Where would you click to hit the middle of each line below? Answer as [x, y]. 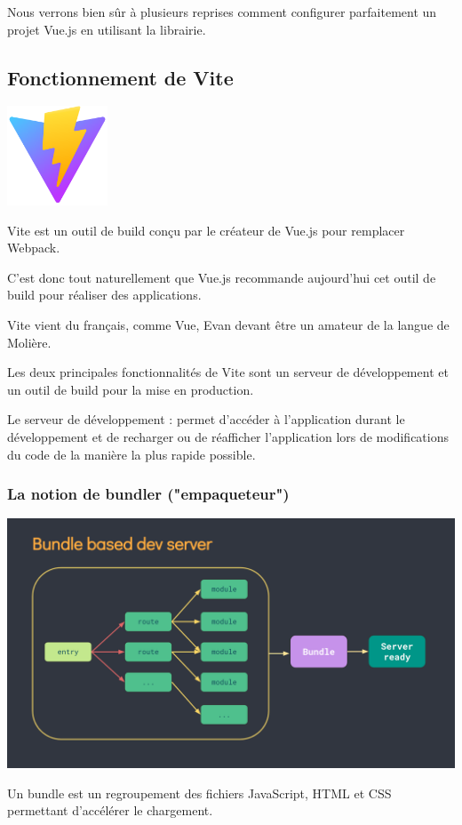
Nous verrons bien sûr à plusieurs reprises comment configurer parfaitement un [222, 12]
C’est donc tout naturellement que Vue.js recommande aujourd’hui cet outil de [222, 277]
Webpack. [34, 248]
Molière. [29, 342]
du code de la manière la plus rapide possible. [131, 454]
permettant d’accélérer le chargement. [110, 810]
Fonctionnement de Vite [120, 77]
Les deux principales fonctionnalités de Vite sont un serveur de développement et [228, 372]
